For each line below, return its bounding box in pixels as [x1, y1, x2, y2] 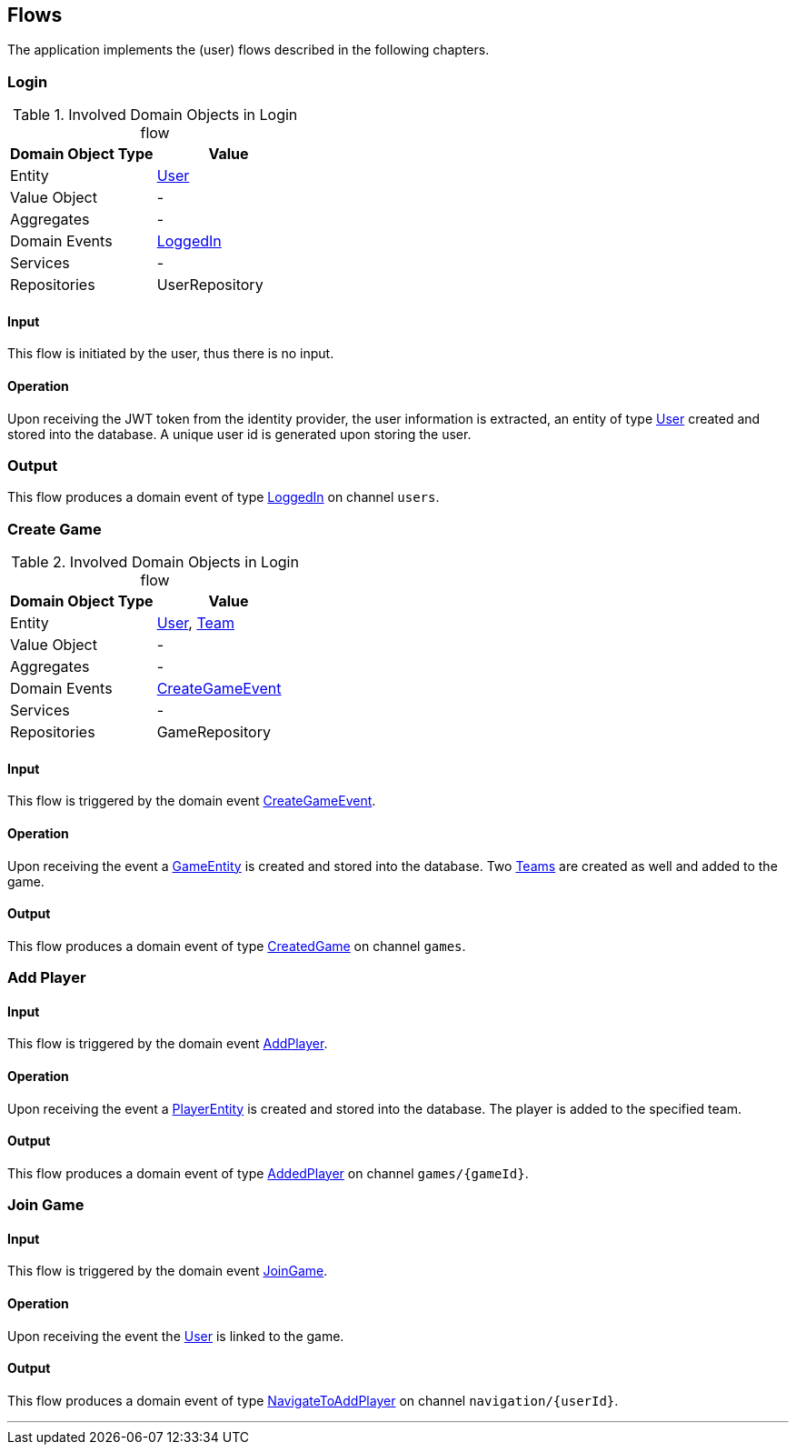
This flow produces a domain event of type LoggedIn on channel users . [7, 489, 440, 506]
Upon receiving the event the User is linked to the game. [7, 1327, 344, 1344]
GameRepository [156, 723, 271, 742]
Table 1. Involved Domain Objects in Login [12, 105, 298, 125]
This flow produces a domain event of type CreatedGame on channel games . [7, 937, 466, 954]
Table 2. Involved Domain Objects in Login [11, 553, 299, 572]
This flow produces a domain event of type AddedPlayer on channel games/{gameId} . [7, 1165, 529, 1181]
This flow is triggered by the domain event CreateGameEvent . [7, 793, 376, 809]
